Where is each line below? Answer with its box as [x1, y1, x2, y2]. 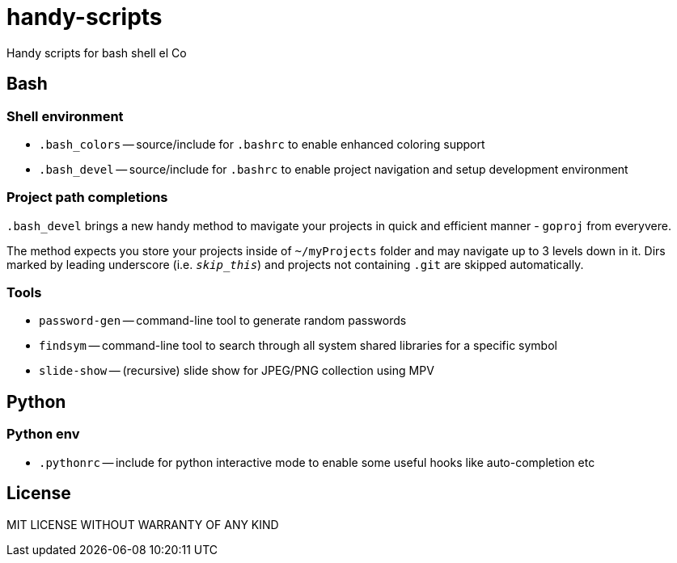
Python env [6, 426, 80, 443]
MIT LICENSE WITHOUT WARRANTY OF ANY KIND [6, 517, 279, 531]
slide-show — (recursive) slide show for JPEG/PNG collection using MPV [39, 363, 434, 378]
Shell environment [6, 107, 124, 124]
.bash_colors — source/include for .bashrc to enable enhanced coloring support [39, 137, 485, 151]
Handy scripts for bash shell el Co [6, 45, 187, 60]
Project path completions [6, 189, 168, 206]
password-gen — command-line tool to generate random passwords [39, 313, 407, 328]
